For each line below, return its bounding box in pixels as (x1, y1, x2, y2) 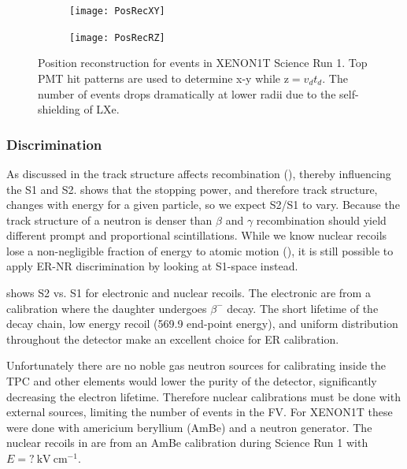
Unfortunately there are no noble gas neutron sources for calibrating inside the (6, 357, 387, 374)
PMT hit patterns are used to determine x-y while (38, 69, 281, 86)
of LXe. (83, 101, 120, 117)
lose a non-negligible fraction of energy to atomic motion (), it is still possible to (6, 242, 394, 259)
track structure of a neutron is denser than (6, 211, 213, 228)
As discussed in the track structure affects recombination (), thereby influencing (6, 165, 391, 181)
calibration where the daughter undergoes (6, 300, 207, 316)
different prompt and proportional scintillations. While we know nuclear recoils (6, 227, 387, 244)
